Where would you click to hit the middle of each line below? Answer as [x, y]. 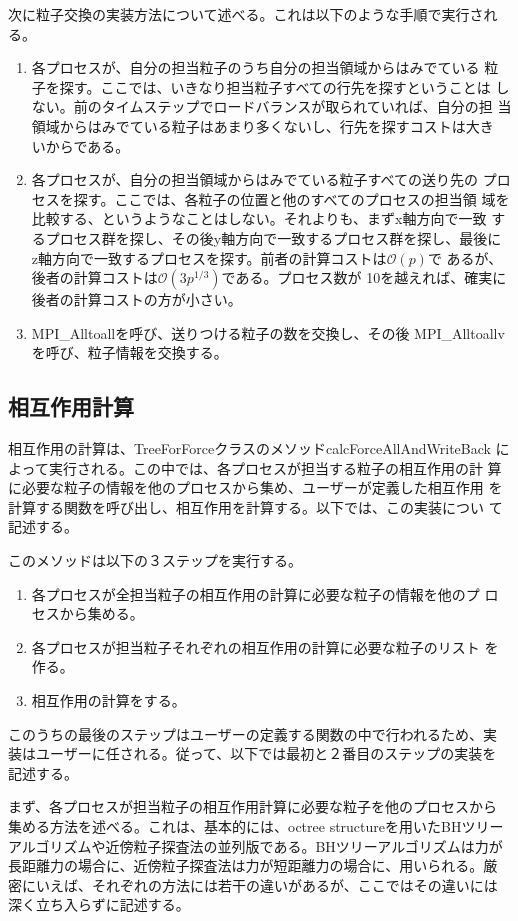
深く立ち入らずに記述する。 [99, 904]
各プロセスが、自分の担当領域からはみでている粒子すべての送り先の [254, 179]
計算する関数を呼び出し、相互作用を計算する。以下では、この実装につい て [255, 506]
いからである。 [80, 145]
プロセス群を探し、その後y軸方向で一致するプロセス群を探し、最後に [273, 237]
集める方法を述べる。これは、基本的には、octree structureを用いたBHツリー [256, 826]
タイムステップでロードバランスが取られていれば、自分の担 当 [306, 106]
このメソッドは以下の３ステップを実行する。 [155, 560]
